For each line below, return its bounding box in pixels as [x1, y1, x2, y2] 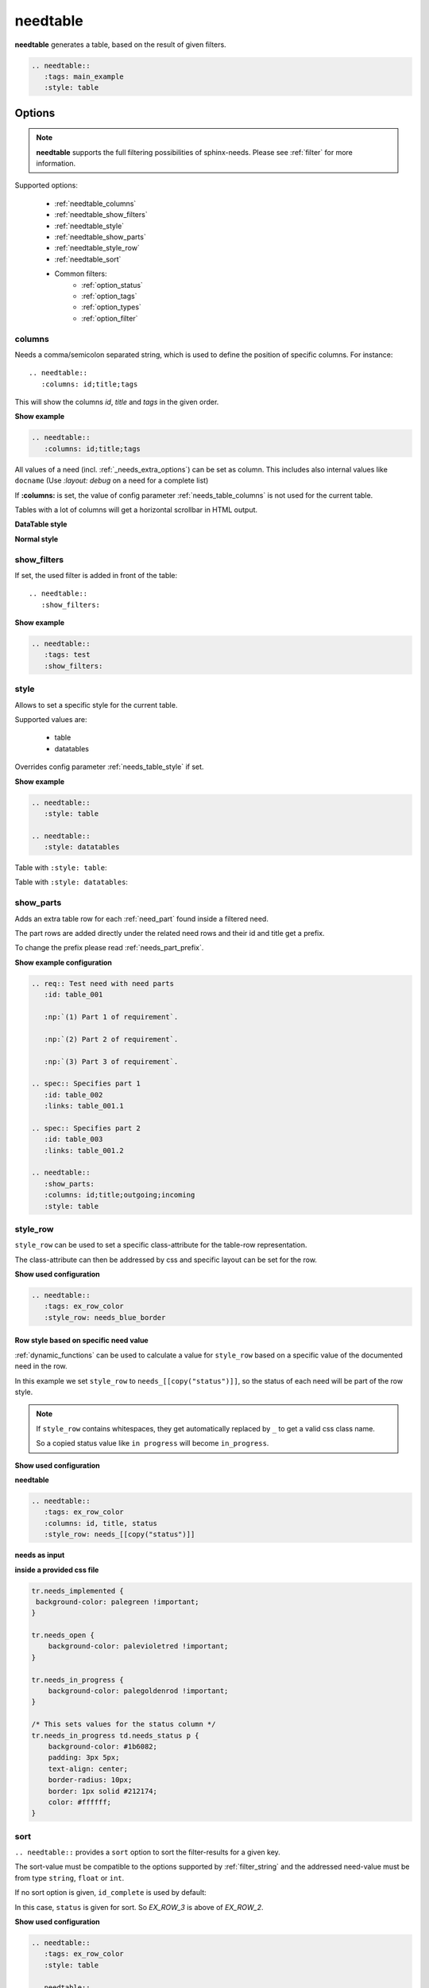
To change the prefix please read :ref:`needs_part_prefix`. [14, 943, 204, 953]
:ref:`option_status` [81, 280, 143, 289]
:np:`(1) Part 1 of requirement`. [44, 1012, 179, 1021]
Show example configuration [14, 957, 113, 967]
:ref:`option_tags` [81, 291, 137, 301]
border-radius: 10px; [48, 1776, 133, 1784]
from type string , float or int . [14, 1873, 125, 1882]
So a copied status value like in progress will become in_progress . [36, 1439, 269, 1448]
